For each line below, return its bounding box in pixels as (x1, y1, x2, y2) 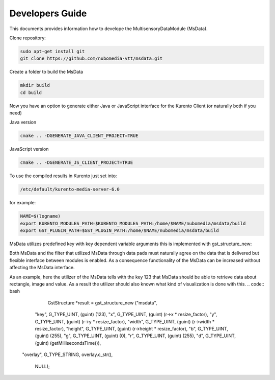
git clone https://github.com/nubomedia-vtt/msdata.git (20, 56, 163, 61)
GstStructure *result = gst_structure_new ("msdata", (47, 299, 157, 306)
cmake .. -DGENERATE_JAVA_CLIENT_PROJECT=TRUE (20, 133, 139, 139)
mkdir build (20, 82, 50, 88)
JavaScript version (9, 146, 49, 152)
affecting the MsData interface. (9, 265, 75, 271)
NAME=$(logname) (20, 213, 61, 219)
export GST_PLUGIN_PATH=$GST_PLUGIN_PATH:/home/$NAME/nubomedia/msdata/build (20, 228, 219, 233)
